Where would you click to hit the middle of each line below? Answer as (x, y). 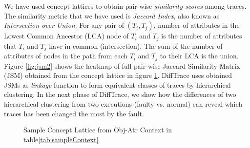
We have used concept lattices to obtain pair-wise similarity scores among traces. (125, 6)
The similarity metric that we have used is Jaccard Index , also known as (112, 15)
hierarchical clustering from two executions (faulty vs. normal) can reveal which (123, 103)
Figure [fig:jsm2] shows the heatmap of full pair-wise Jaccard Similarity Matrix (122, 65)
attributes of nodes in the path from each (66, 56)
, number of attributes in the (197, 25)
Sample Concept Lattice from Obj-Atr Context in (98, 130)
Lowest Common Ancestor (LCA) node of (66, 36)
